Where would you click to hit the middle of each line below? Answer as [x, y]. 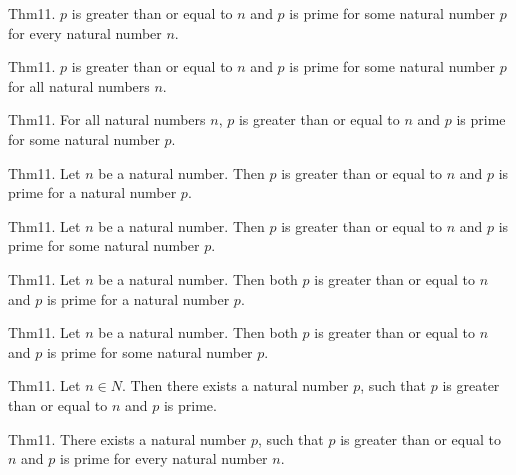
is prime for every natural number [164, 458]
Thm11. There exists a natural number [127, 438]
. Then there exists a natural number [235, 385]
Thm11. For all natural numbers [107, 119]
